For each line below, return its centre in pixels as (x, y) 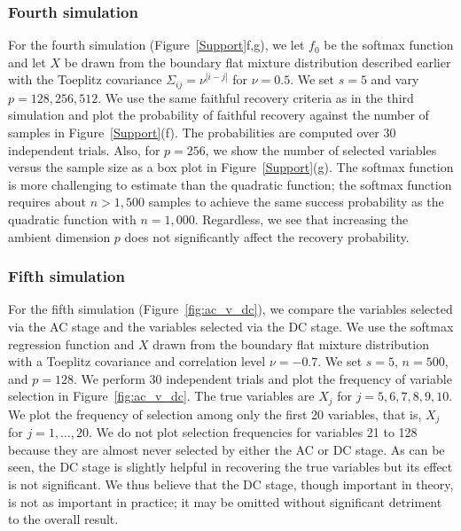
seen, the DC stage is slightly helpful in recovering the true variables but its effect (230, 467)
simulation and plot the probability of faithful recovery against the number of (219, 115)
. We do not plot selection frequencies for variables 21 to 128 (253, 432)
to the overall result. (63, 519)
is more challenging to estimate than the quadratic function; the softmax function (230, 184)
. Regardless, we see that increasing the (301, 219)
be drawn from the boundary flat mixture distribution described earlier (258, 62)
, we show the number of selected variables (321, 149)
